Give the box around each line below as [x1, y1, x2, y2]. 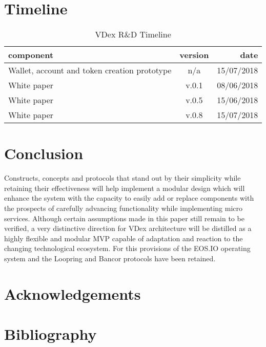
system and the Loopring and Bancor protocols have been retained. [4, 253, 216, 263]
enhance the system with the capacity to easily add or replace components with [4, 192, 254, 203]
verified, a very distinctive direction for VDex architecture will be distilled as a [4, 223, 252, 234]
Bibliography [4, 323, 97, 344]
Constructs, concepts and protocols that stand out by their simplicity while [4, 172, 241, 183]
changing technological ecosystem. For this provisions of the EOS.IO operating [4, 243, 251, 254]
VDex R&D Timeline [95, 28, 171, 41]
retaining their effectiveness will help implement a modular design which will [4, 182, 245, 193]
